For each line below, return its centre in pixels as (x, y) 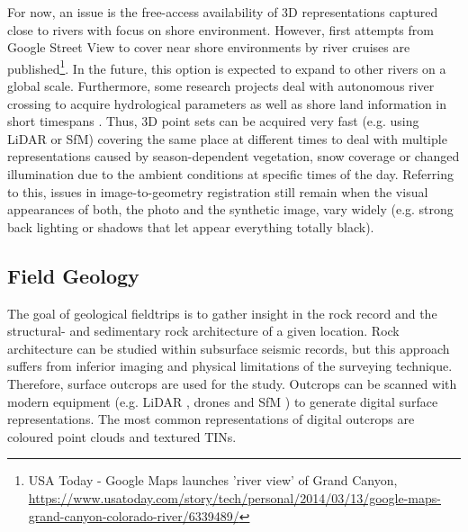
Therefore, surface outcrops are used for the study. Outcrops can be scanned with (232, 383)
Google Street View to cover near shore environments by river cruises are (209, 47)
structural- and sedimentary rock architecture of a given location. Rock (203, 331)
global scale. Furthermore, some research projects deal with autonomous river (221, 86)
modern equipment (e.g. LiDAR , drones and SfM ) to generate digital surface (223, 401)
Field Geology (73, 275)
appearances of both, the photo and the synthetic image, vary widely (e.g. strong (230, 209)
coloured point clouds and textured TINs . (122, 436)
